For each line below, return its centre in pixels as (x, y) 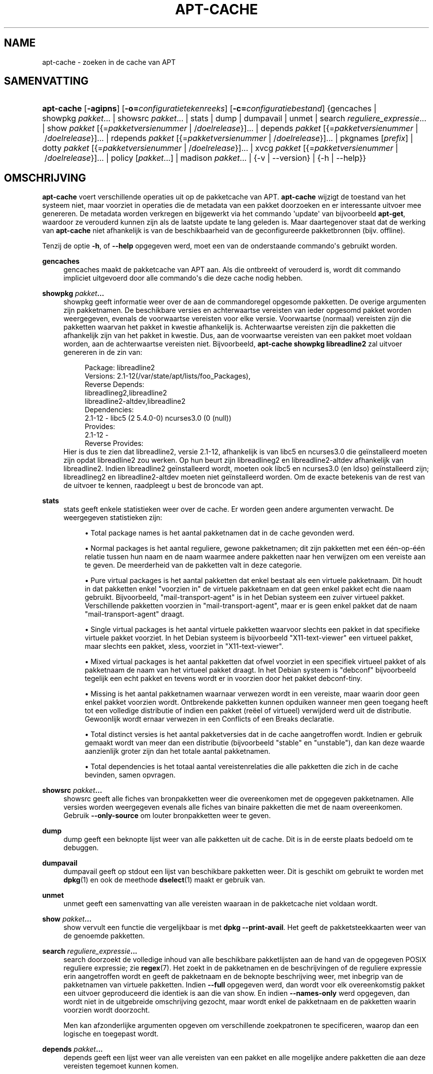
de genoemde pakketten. (104, 936)
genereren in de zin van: (103, 352)
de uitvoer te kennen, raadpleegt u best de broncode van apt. (163, 486)
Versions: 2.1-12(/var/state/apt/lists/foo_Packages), (168, 376)
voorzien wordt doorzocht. (107, 1010)
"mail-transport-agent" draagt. (134, 614)
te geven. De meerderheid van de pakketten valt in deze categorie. (193, 565)
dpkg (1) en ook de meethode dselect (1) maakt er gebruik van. (164, 880)
